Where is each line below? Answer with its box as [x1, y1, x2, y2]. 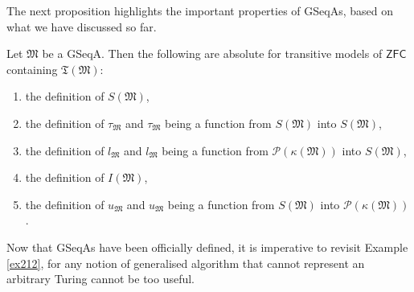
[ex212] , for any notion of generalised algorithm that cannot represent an [6, 254, 365, 271]
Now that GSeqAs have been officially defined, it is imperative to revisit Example [6, 238, 408, 255]
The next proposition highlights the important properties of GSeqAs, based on [6, 2, 393, 19]
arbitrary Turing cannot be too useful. [6, 270, 195, 287]
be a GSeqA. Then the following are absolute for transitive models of [42, 45, 383, 62]
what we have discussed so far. [6, 18, 157, 35]
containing [6, 60, 58, 77]
